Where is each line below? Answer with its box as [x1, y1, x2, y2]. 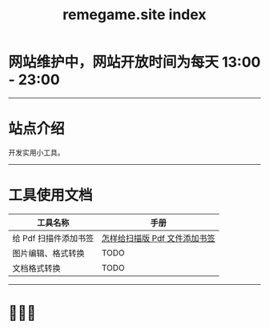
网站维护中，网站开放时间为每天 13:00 [8, 54, 261, 71]
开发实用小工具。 [8, 147, 65, 157]
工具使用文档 [8, 187, 94, 205]
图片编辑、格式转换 [12, 247, 86, 259]
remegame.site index [62, 6, 207, 24]
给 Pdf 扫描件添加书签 [12, 232, 94, 243]
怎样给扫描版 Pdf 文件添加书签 [101, 232, 215, 243]
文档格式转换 [12, 263, 62, 274]
